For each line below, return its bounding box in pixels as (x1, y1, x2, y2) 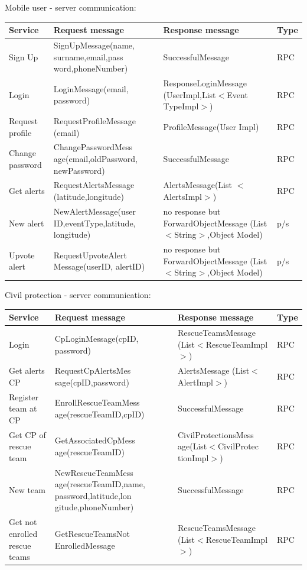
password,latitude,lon (54, 489, 132, 501)
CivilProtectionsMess (178, 428, 254, 441)
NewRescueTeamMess (54, 466, 133, 478)
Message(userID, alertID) (53, 260, 145, 273)
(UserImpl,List (163, 88, 216, 101)
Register (9, 390, 39, 403)
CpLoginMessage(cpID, (54, 332, 139, 344)
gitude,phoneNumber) (54, 501, 134, 513)
